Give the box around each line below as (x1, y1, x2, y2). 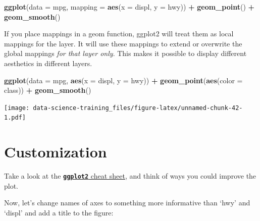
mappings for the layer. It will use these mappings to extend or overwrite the (4, 38, 242, 48)
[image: (4, 104, 30, 112)
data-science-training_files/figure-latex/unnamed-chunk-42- (33, 104, 243, 112)
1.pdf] (4, 114, 26, 122)
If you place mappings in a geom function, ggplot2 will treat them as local (4, 28, 234, 39)
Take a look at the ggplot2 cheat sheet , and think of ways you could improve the (4, 171, 256, 181)
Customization (4, 141, 107, 162)
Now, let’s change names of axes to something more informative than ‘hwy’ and (4, 197, 250, 208)
